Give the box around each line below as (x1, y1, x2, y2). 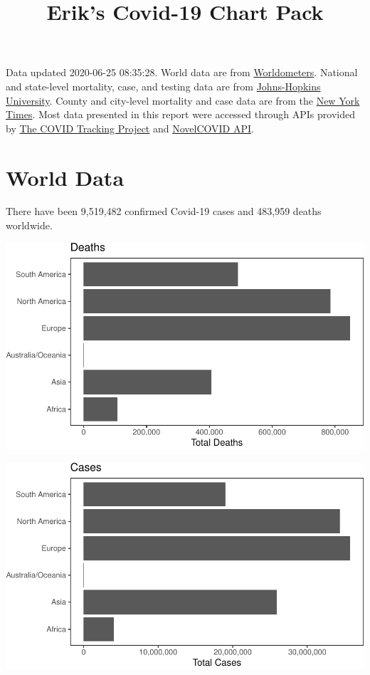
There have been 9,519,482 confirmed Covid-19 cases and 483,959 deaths (6, 204, 322, 219)
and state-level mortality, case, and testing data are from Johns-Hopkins (6, 78, 321, 93)
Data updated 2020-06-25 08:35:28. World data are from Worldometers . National (6, 65, 358, 80)
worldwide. (6, 218, 53, 233)
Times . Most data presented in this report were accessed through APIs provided (6, 107, 355, 122)
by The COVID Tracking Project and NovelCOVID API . (6, 120, 254, 135)
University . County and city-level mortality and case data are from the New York (6, 93, 360, 108)
